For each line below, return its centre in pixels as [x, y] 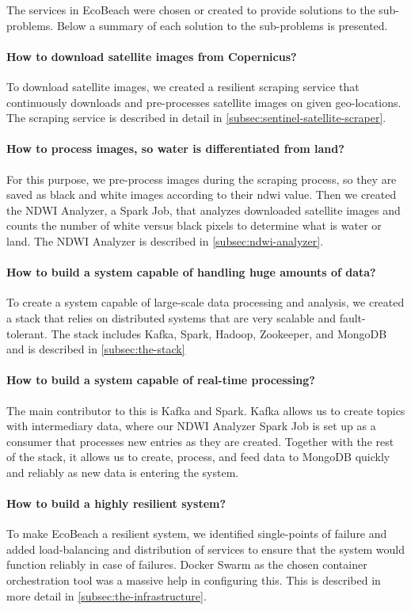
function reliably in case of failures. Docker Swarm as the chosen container [187, 564]
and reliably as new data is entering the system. [123, 472]
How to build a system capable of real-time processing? [161, 380]
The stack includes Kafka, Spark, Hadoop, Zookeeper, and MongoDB [219, 333]
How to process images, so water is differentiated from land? [175, 149]
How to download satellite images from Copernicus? [152, 56]
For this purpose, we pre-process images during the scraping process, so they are [202, 179]
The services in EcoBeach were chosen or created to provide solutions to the [191, 10]
